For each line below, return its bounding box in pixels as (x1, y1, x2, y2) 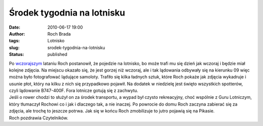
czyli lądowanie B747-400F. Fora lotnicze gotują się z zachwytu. (9, 88, 138, 93)
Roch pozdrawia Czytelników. (9, 115, 68, 121)
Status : (9, 52, 24, 57)
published (47, 52, 68, 57)
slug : (9, 44, 19, 51)
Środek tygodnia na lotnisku (9, 7, 125, 18)
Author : (9, 31, 25, 36)
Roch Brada (47, 31, 71, 36)
